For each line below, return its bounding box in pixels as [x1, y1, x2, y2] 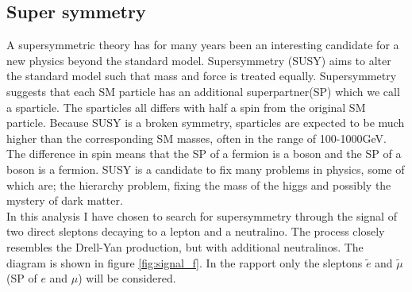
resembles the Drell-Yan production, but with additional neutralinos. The [6, 238, 364, 255]
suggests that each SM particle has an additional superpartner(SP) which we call [6, 83, 400, 99]
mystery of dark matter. [6, 192, 123, 209]
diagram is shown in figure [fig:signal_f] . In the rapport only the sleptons [6, 254, 363, 271]
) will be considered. [78, 270, 176, 286]
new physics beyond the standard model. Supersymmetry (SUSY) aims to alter [6, 52, 391, 68]
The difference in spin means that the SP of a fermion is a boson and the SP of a [6, 145, 402, 162]
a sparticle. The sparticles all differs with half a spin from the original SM [6, 98, 366, 115]
